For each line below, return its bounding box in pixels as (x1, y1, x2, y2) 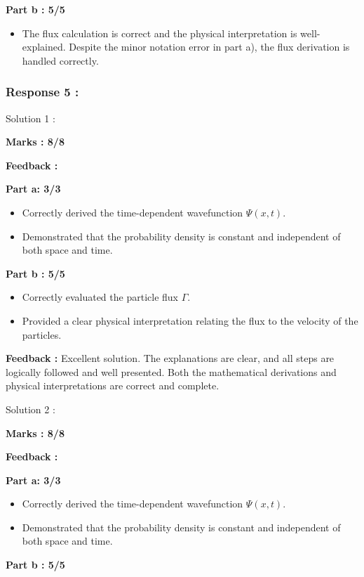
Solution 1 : (6, 110, 55, 125)
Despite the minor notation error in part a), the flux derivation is (69, 39, 350, 54)
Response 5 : (6, 83, 79, 101)
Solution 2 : (6, 401, 55, 416)
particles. (22, 327, 62, 342)
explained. (22, 39, 66, 54)
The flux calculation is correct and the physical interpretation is (22, 25, 297, 40)
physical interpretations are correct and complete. (6, 378, 220, 393)
